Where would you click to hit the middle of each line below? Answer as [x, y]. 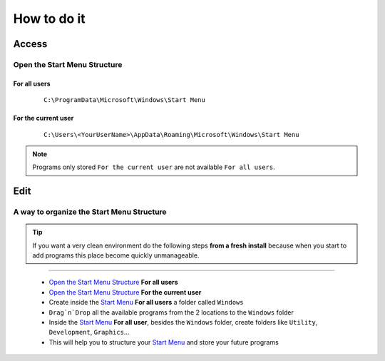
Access [30, 44]
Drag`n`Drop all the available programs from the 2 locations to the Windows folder [171, 312]
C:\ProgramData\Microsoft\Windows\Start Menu [125, 100]
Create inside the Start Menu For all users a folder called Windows [146, 302]
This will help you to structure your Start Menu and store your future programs [164, 342]
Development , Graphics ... [89, 332]
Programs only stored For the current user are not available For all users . [154, 167]
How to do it [49, 19]
